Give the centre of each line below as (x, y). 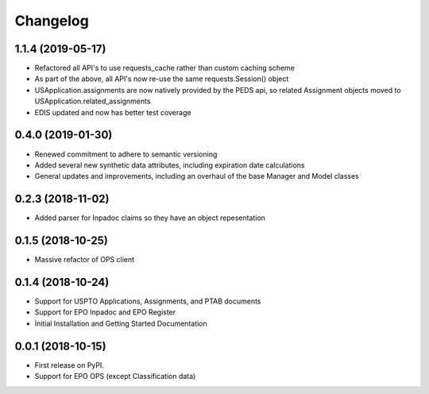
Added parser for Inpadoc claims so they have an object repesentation (150, 218)
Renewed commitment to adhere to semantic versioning (126, 154)
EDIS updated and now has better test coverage (113, 112)
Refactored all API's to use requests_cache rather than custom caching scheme (165, 68)
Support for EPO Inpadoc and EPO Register (105, 312)
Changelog (52, 21)
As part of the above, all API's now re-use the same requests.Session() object (162, 79)
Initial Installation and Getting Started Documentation (121, 323)
